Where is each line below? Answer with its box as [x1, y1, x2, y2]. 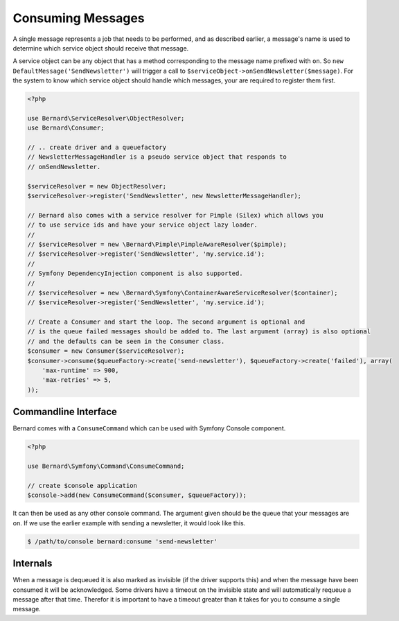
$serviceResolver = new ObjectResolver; [27, 182, 166, 190]
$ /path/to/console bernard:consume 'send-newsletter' [27, 537, 218, 545]
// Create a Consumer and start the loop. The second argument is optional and [27, 318, 305, 326]
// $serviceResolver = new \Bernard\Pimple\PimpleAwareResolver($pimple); [27, 240, 287, 248]
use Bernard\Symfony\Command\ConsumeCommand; [27, 462, 185, 471]
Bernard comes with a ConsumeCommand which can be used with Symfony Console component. [12, 424, 286, 432]
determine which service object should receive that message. [12, 44, 189, 52]
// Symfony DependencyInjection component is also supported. [27, 270, 243, 277]
